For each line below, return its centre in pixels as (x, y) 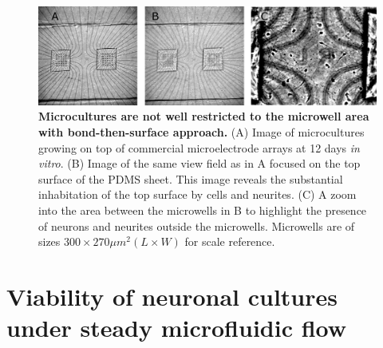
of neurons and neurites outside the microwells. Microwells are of (197, 225)
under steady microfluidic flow (177, 328)
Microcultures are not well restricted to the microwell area (204, 116)
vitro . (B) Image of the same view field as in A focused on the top (199, 163)
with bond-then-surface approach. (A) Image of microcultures (201, 131)
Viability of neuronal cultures (172, 296)
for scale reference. (230, 241)
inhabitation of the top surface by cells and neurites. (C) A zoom (197, 194)
